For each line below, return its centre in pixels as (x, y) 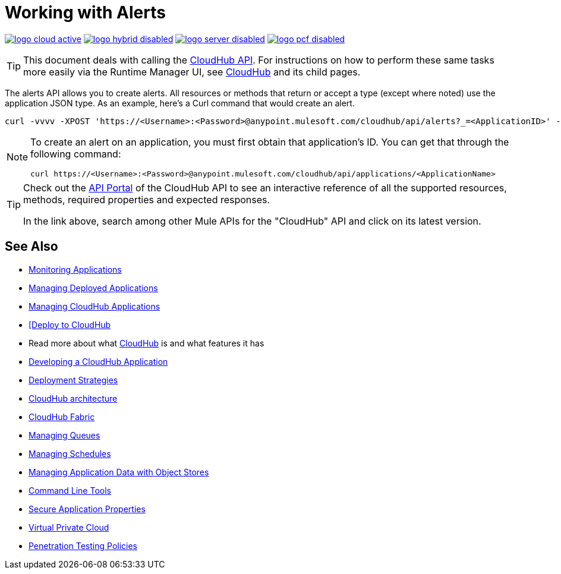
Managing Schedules (70, 453)
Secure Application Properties (87, 509)
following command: (76, 154)
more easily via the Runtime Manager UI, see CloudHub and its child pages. (192, 72)
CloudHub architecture (73, 398)
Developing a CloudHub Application (98, 361)
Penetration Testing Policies (83, 545)
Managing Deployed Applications (93, 288)
